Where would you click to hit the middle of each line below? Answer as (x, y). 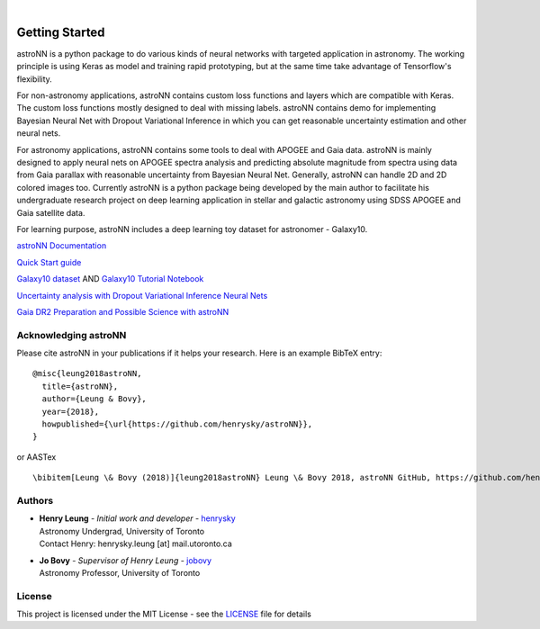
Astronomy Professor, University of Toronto (120, 572)
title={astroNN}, (80, 386)
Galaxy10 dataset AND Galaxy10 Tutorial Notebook (110, 279)
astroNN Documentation (62, 246)
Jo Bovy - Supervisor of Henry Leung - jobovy (125, 560)
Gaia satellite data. (51, 212)
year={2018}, (71, 411)
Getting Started (61, 32)
